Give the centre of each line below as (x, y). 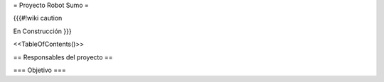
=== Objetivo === (40, 70)
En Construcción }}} (42, 31)
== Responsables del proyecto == (63, 57)
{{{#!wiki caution (38, 18)
